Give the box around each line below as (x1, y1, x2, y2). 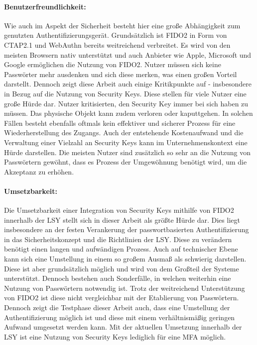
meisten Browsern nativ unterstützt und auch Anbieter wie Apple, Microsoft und (4, 49, 252, 60)
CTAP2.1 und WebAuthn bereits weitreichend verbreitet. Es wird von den (4, 39, 231, 50)
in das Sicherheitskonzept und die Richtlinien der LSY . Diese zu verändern (4, 234, 232, 244)
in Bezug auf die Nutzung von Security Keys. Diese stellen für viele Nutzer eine (4, 88, 247, 98)
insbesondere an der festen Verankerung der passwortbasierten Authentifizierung (4, 224, 249, 235)
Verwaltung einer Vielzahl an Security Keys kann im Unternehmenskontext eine (4, 137, 248, 147)
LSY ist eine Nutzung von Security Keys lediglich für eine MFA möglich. (4, 331, 226, 342)
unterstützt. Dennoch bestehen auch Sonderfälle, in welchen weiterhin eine (4, 273, 231, 283)
